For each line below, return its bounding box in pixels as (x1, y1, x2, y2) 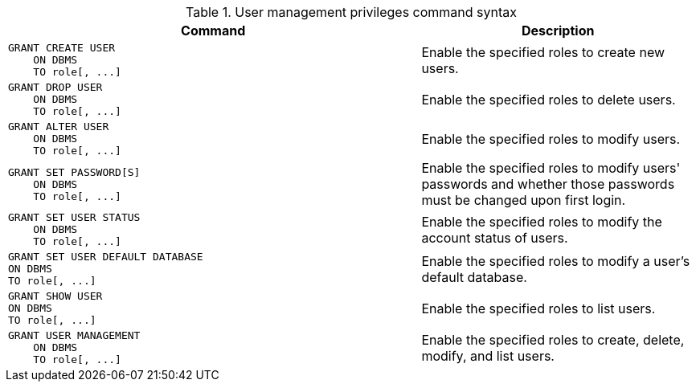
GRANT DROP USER (8, 81, 103, 93)
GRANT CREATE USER (8, 42, 116, 54)
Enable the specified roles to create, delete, (421, 331, 685, 348)
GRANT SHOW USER (8, 290, 103, 302)
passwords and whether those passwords (421, 176, 675, 192)
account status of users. (421, 229, 568, 246)
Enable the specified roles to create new (421, 43, 665, 60)
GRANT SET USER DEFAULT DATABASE (8, 251, 203, 263)
